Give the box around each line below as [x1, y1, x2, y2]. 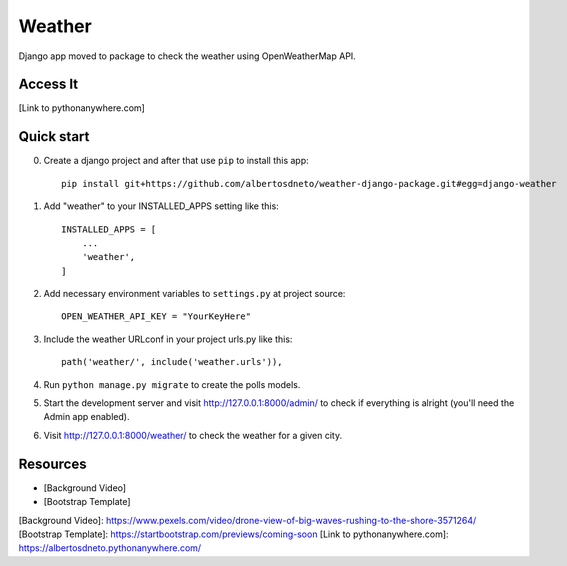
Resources [18, 455, 87, 472]
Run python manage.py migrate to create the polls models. [43, 378, 301, 390]
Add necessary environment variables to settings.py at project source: [43, 288, 346, 300]
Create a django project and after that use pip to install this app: [43, 155, 309, 167]
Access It [18, 76, 79, 93]
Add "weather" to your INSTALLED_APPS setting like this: [43, 200, 279, 212]
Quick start [18, 128, 90, 145]
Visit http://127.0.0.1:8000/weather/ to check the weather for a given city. [43, 429, 343, 441]
